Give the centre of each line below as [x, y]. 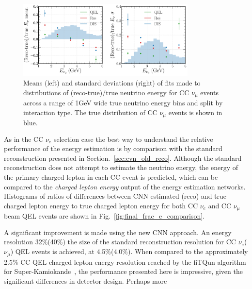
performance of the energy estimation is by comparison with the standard [113, 148]
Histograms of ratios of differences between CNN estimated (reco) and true [115, 196]
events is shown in [195, 112]
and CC [220, 205]
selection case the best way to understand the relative [133, 139]
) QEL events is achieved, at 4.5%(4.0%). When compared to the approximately [129, 251]
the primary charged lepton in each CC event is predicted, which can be [111, 177]
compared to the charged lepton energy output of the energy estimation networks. [125, 186]
